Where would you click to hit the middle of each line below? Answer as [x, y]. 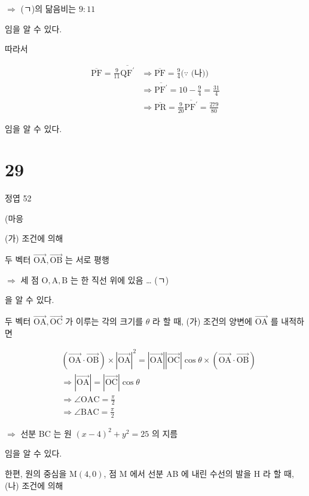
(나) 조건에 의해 [34, 485]
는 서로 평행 [87, 260]
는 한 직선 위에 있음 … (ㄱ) [120, 279]
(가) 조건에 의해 [34, 238]
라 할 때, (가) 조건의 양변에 [202, 321]
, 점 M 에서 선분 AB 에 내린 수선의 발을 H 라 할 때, [199, 473]
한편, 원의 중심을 [36, 473]
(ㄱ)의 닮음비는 [48, 8]
